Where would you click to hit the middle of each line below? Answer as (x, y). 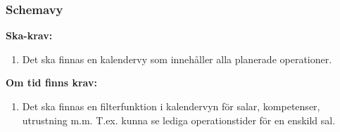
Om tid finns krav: (51, 82)
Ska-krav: (29, 35)
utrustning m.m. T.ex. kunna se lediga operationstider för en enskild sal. (179, 120)
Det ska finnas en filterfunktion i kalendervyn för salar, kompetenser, (171, 106)
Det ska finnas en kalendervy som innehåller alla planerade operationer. (177, 59)
